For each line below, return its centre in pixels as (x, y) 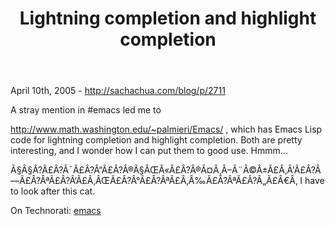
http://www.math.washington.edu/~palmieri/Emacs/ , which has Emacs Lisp (166, 129)
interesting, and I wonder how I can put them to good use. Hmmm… (149, 151)
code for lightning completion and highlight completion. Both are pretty (156, 140)
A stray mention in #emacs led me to (86, 110)
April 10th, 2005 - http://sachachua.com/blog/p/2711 (118, 91)
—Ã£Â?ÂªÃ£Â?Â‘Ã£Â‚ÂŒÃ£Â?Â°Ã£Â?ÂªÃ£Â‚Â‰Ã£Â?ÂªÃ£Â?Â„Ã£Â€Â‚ (154, 181)
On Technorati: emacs (56, 211)
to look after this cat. (53, 191)
